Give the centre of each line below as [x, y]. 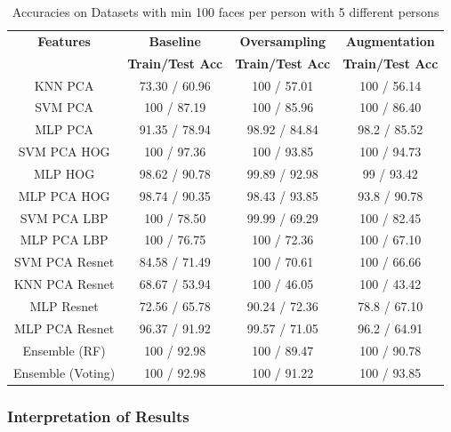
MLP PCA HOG [64, 195]
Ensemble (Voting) [64, 372]
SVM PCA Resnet [64, 262]
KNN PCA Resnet [64, 284]
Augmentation [390, 40]
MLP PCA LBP [64, 240]
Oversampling [283, 40]
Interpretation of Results [98, 416]
